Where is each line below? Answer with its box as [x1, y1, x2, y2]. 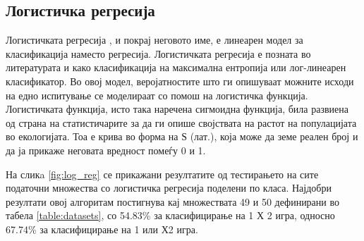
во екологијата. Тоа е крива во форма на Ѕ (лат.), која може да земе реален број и [6, 129, 358, 144]
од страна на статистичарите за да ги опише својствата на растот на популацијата [6, 115, 357, 130]
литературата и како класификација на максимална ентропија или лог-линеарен [6, 60, 346, 75]
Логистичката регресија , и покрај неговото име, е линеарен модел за [6, 32, 303, 47]
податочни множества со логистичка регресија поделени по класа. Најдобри [6, 180, 332, 195]
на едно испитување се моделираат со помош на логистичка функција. [6, 87, 308, 102]
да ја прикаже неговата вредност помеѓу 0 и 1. [6, 142, 206, 157]
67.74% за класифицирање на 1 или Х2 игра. [6, 221, 198, 236]
